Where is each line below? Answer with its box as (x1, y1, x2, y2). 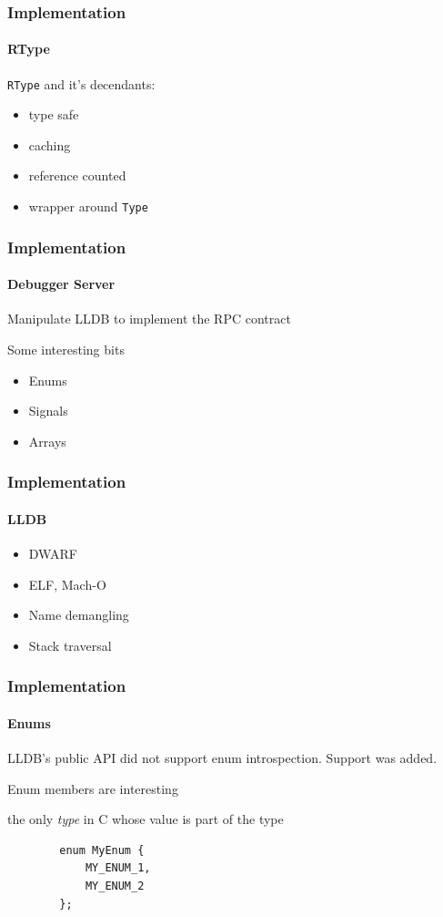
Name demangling (28, 605, 129, 624)
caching (28, 135, 71, 154)
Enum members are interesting (7, 778, 178, 798)
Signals (28, 401, 68, 420)
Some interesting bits (7, 339, 125, 358)
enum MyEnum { (59, 843, 145, 857)
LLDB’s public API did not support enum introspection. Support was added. (7, 748, 438, 767)
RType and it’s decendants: (7, 74, 156, 93)
